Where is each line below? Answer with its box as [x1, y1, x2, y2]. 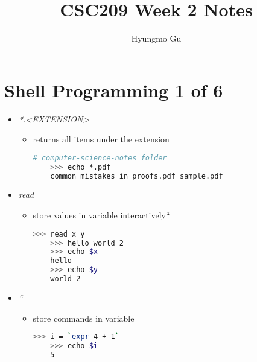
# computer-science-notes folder [33, 153, 167, 162]
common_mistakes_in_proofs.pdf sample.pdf [50, 171, 223, 180]
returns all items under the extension [33, 133, 170, 145]
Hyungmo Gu [131, 32, 182, 45]
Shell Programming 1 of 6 [4, 77, 223, 102]
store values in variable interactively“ [33, 209, 170, 221]
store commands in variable [33, 311, 135, 324]
